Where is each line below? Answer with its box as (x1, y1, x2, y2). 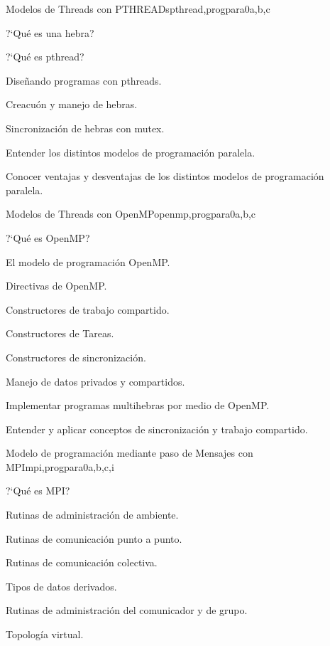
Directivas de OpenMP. (6, 278, 107, 293)
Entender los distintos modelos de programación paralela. (6, 144, 255, 159)
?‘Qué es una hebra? (6, 25, 94, 40)
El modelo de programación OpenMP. (6, 254, 170, 269)
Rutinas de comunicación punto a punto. (6, 531, 182, 546)
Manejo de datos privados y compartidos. (6, 374, 185, 388)
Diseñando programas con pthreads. (6, 73, 162, 88)
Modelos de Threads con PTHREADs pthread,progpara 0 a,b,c (6, 1, 270, 16)
